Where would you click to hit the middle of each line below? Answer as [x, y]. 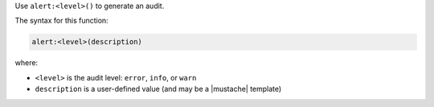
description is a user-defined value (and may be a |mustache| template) [158, 89]
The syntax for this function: [61, 21]
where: [27, 63]
